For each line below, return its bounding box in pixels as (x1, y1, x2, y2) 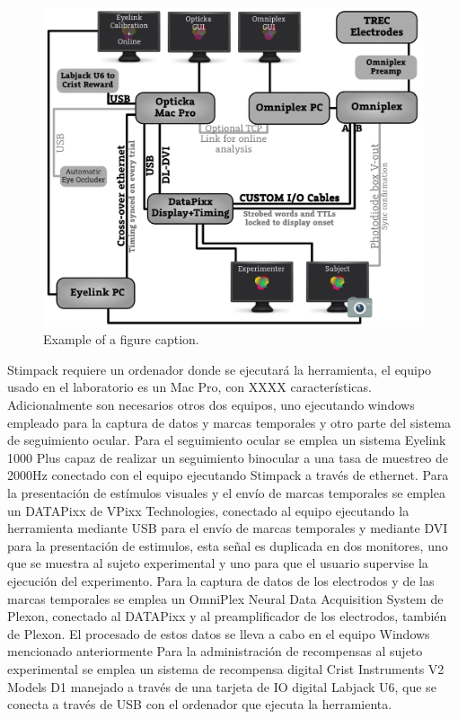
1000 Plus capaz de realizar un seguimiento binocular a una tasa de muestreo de (7, 448, 449, 466)
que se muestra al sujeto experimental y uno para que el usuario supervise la (7, 554, 428, 573)
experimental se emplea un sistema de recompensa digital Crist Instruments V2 (7, 659, 445, 678)
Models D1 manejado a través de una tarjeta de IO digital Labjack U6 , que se (7, 677, 436, 696)
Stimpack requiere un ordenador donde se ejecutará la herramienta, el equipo (7, 359, 432, 378)
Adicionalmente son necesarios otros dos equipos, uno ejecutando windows (7, 395, 415, 414)
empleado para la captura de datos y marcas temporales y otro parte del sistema (7, 413, 452, 431)
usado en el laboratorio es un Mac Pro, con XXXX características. (7, 377, 372, 396)
